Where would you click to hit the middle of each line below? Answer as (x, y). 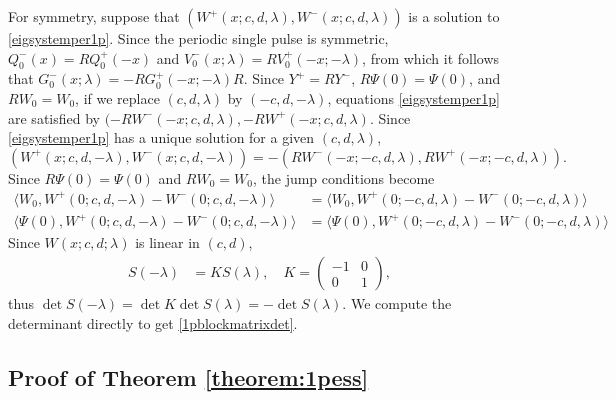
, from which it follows (431, 57)
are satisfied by (54, 117)
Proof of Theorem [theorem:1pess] (188, 376)
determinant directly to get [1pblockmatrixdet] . (153, 322)
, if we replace (117, 97)
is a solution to (454, 16)
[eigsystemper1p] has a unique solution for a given (161, 137)
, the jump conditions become (343, 177)
